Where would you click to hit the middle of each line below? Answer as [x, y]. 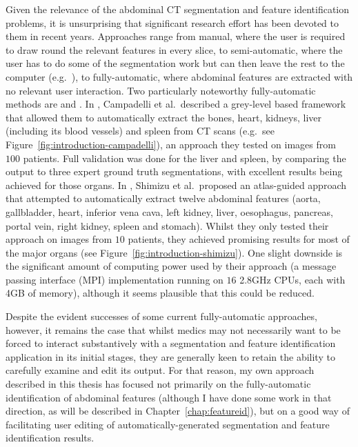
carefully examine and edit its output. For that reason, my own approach [160, 370]
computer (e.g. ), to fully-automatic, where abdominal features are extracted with [179, 76]
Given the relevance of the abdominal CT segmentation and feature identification [178, 9]
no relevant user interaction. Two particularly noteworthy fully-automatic [161, 90]
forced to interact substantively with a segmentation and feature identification [171, 343]
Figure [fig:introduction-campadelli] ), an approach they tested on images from [171, 144]
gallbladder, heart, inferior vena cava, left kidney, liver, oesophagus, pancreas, [169, 211]
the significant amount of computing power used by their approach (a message [171, 266]
